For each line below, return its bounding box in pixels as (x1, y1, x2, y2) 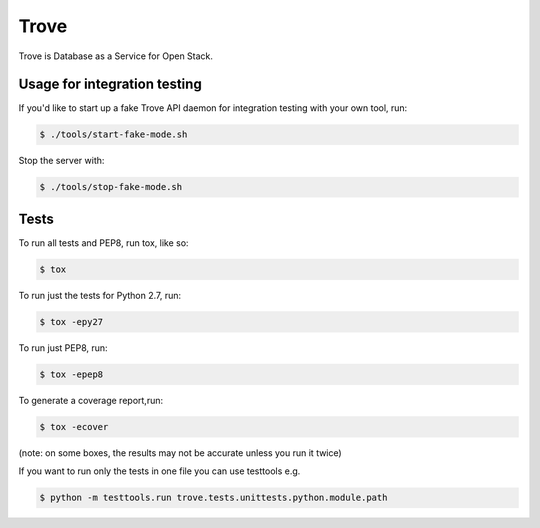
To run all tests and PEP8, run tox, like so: (18, 236, 189, 249)
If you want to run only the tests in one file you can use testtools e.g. (18, 465, 301, 477)
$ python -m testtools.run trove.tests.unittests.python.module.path (39, 492, 388, 504)
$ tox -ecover (39, 421, 109, 432)
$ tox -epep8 (39, 368, 104, 380)
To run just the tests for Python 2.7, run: (18, 289, 182, 301)
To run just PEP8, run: (18, 341, 109, 354)
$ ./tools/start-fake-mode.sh (39, 129, 188, 140)
